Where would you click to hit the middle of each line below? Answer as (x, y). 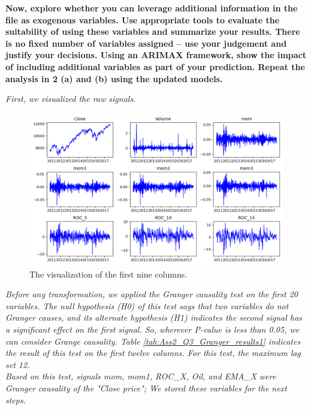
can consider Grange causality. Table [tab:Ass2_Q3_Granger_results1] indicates (153, 341)
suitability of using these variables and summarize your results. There (153, 31)
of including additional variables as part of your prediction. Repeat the (155, 66)
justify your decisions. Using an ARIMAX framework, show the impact (156, 55)
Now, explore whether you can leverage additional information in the (152, 8)
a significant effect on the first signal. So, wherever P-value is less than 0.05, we (153, 329)
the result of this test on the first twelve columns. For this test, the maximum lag (153, 353)
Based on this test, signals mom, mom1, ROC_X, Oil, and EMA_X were (141, 376)
